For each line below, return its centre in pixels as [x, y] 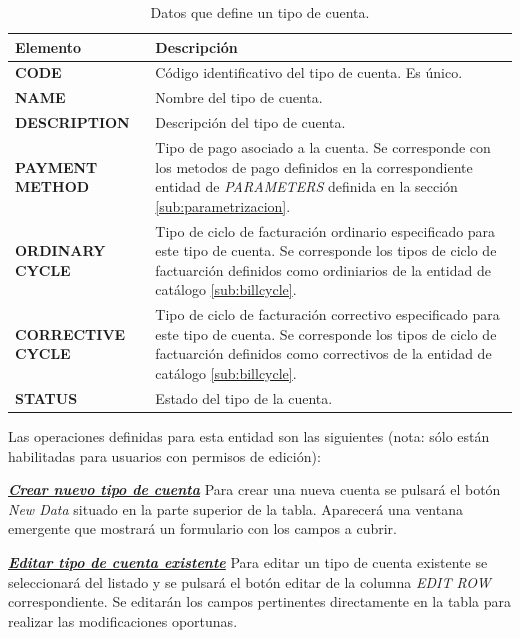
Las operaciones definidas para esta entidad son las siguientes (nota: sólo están [249, 435]
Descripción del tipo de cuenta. [250, 122]
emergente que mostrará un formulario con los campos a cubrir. [202, 528]
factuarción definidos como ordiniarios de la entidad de [323, 269]
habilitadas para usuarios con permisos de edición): [164, 455]
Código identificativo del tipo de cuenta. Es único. [309, 72]
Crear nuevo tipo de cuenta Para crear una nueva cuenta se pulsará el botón [254, 489]
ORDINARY [60, 250]
